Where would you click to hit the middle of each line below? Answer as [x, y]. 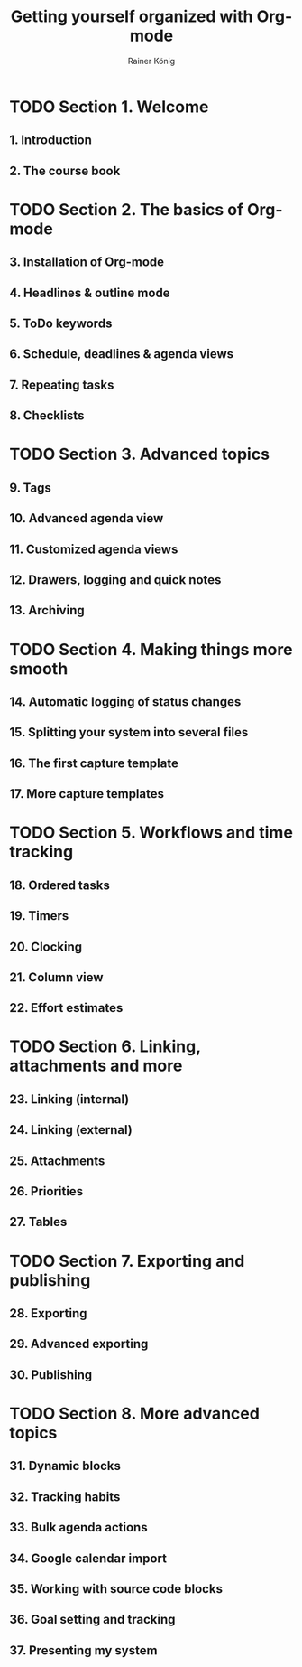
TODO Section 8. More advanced [134, 1414]
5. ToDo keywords [61, 324]
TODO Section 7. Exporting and [127, 1261]
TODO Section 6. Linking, [105, 1047]
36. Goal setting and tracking [92, 1620]
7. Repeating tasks [62, 384]
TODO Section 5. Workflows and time [151, 833]
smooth [39, 668]
